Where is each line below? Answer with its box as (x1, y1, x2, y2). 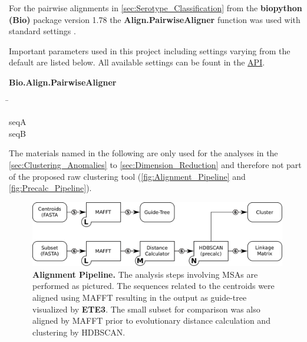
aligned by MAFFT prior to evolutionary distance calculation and (32, 314, 270, 327)
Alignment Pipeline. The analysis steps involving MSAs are (32, 268, 258, 280)
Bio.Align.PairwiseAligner (9, 75, 117, 88)
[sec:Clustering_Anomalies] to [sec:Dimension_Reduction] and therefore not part (9, 158, 302, 170)
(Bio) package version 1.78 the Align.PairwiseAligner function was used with (9, 13, 301, 25)
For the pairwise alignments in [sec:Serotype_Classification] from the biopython (9, 2, 302, 14)
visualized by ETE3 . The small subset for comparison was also (32, 302, 260, 315)
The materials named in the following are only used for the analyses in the (9, 147, 278, 159)
